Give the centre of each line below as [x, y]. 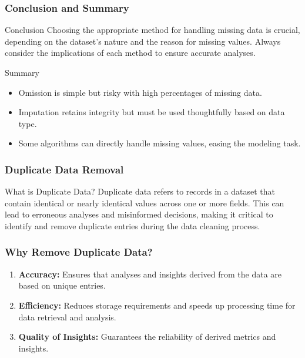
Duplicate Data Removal [64, 169]
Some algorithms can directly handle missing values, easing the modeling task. [160, 143]
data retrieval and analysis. [67, 317]
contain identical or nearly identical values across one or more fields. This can [145, 203]
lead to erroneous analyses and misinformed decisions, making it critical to [139, 214]
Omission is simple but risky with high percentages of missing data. [140, 92]
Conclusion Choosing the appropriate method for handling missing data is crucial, [152, 30]
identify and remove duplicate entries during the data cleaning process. [133, 225]
